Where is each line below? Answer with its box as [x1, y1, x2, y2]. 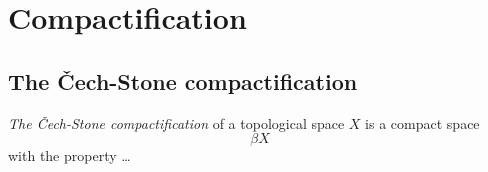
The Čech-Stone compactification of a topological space [8, 112, 345, 133]
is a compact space [365, 112, 480, 133]
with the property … [8, 145, 131, 166]
